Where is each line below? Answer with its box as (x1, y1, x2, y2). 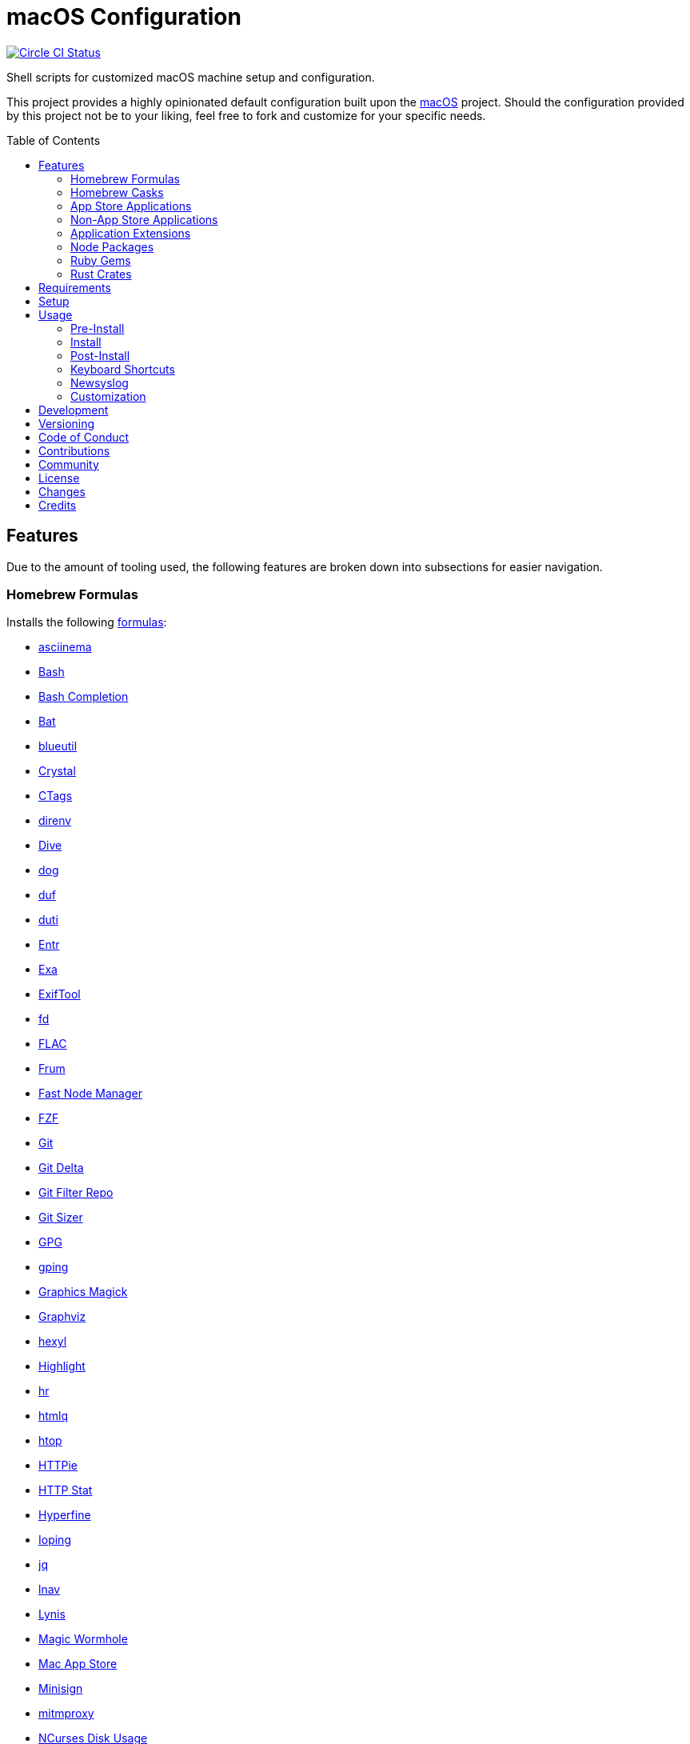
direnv (38, 814, 72, 828)
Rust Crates (70, 266, 132, 281)
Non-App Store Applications (70, 212, 218, 226)
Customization (70, 389, 146, 403)
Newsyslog (70, 375, 129, 390)
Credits (38, 498, 77, 512)
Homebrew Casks (70, 185, 164, 199)
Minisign (38, 1682, 83, 1696)
